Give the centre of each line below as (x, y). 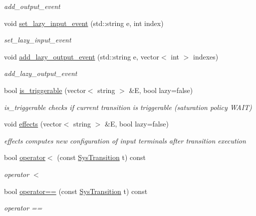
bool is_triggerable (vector (45, 90)
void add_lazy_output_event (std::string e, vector (82, 56)
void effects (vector (33, 124)
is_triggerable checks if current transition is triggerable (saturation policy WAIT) (128, 107)
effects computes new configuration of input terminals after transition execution (125, 140)
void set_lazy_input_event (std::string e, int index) (84, 23)
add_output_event (32, 6)
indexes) (206, 56)
